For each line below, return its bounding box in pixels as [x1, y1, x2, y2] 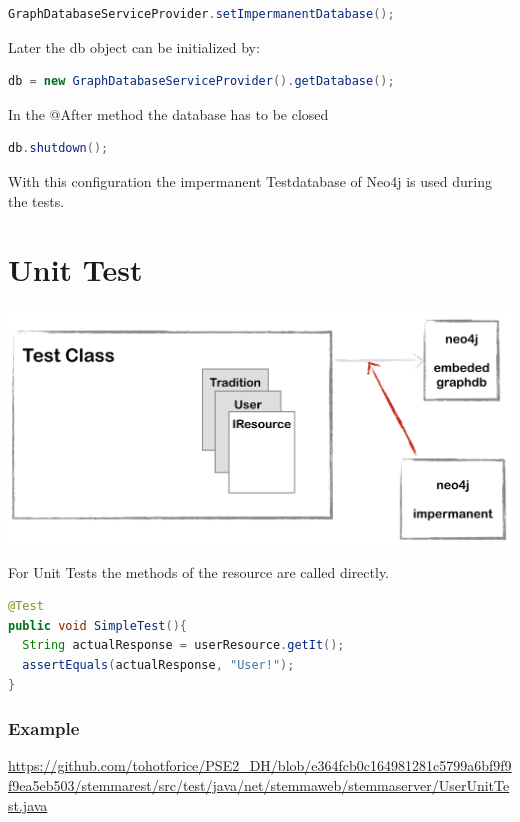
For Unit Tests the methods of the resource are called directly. [8, 561, 390, 582]
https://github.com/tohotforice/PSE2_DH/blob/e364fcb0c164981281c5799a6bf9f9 [8, 755, 512, 776]
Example [8, 716, 80, 741]
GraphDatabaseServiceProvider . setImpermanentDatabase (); [8, 7, 395, 21]
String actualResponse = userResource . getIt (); [22, 638, 345, 653]
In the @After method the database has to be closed [8, 103, 329, 124]
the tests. [8, 190, 65, 211]
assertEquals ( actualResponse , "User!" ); [22, 658, 295, 672]
